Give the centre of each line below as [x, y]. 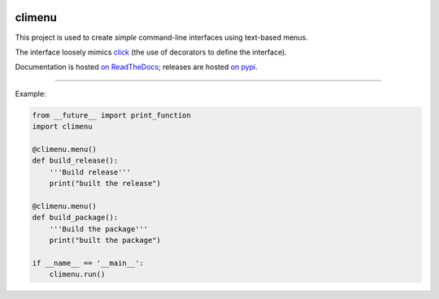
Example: [30, 93]
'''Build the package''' [99, 229]
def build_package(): [75, 218]
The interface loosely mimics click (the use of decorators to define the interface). [151, 52]
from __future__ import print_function [111, 115]
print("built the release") [105, 184]
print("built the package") [105, 240]
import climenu [62, 127]
